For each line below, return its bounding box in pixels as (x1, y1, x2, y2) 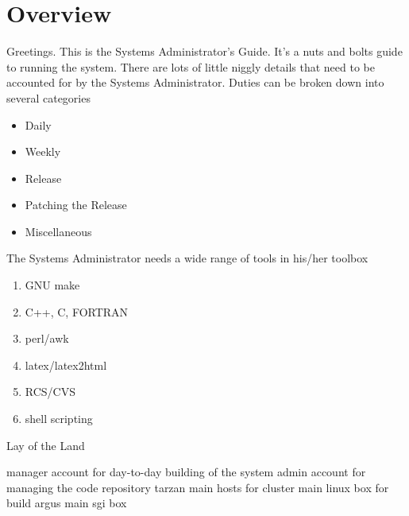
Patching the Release (25, 196, 127, 213)
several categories (6, 89, 91, 106)
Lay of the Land (6, 436, 85, 453)
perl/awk (25, 330, 69, 347)
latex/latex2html (25, 356, 107, 373)
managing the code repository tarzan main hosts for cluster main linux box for (6, 479, 389, 495)
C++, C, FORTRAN (25, 303, 129, 320)
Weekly (25, 143, 61, 160)
